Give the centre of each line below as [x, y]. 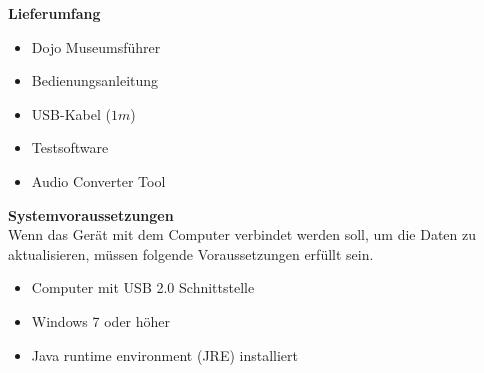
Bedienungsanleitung [95, 80]
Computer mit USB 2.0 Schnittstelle [143, 287]
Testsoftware [70, 147]
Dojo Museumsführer [96, 46]
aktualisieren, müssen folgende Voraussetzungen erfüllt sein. [191, 253]
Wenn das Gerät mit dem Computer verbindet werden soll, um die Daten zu [242, 234]
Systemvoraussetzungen [91, 214]
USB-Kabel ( [71, 113]
